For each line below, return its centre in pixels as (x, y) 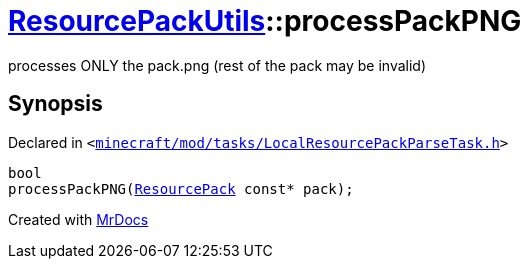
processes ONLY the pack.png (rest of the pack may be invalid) (217, 65)
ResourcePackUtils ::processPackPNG (265, 21)
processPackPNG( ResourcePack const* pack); (181, 188)
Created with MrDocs (78, 219)
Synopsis (55, 104)
